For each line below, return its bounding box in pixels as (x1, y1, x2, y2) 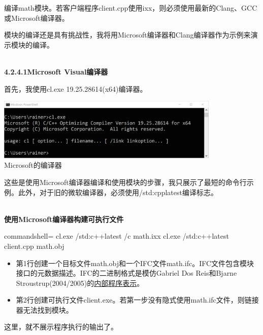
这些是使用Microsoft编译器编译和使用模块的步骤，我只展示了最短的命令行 (4, 176, 247, 187)
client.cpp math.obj (4, 240, 64, 251)
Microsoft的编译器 (4, 160, 62, 170)
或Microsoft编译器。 (4, 12, 69, 23)
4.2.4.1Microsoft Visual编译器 (4, 66, 108, 77)
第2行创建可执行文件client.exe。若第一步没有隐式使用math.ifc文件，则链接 (16, 294, 259, 305)
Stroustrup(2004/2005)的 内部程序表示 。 (16, 277, 144, 288)
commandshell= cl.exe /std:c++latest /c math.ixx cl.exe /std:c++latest (4, 231, 229, 241)
